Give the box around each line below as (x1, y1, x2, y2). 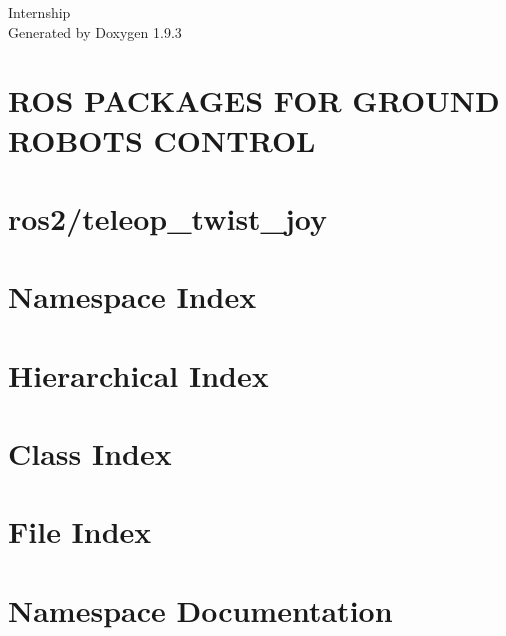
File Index (8, 511, 152, 552)
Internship (8, 2, 71, 22)
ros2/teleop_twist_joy (8, 197, 327, 238)
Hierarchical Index (8, 354, 269, 395)
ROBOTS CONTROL (8, 119, 316, 160)
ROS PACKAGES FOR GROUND (8, 80, 500, 121)
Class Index (8, 433, 172, 474)
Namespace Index (8, 276, 257, 317)
